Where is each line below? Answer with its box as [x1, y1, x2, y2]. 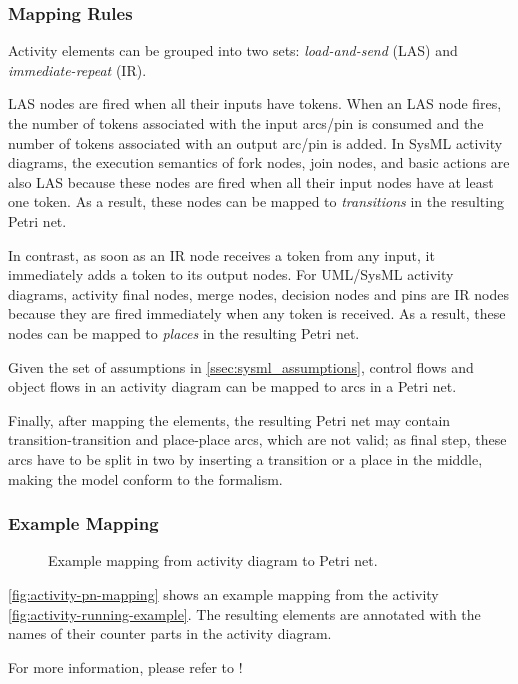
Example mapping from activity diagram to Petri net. [48, 550, 378, 571]
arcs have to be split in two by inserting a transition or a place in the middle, [8, 448, 483, 469]
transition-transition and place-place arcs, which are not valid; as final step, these [8, 429, 507, 450]
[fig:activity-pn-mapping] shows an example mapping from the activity [8, 583, 439, 604]
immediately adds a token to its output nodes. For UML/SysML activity [8, 264, 454, 285]
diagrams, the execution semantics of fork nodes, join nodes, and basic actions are [8, 152, 510, 173]
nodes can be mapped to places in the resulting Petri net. [8, 322, 360, 343]
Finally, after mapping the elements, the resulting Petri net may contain [8, 409, 451, 430]
